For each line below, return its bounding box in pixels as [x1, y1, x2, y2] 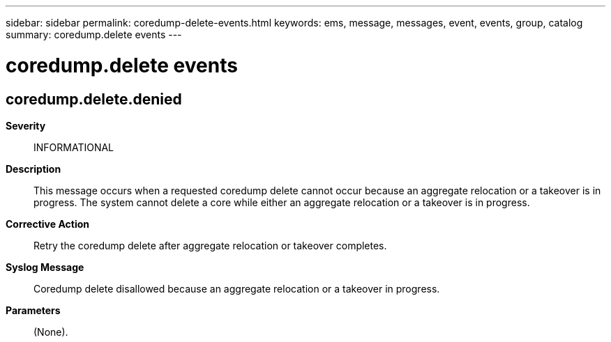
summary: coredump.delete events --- [6, 29, 182, 40]
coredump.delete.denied [6, 90, 182, 108]
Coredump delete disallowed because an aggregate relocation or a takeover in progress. [33, 282, 440, 295]
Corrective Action [6, 217, 89, 230]
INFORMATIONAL [33, 141, 114, 153]
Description [6, 162, 61, 175]
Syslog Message [6, 261, 84, 273]
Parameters [6, 304, 61, 316]
